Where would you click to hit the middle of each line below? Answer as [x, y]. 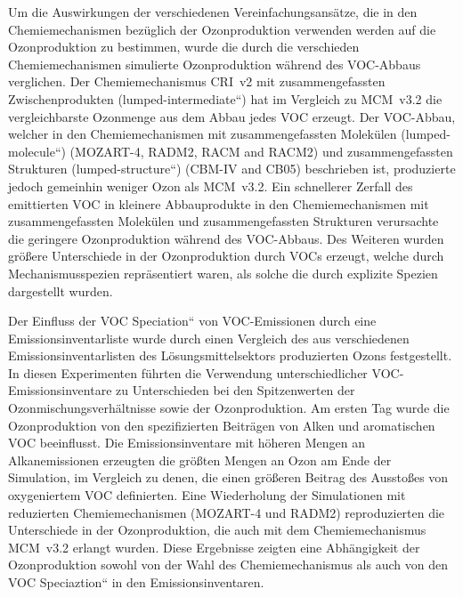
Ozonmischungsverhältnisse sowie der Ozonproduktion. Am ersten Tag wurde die [229, 408]
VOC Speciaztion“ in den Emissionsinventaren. [136, 582]
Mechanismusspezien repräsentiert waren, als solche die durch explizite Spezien [223, 273]
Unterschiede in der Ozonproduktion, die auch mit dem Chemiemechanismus [217, 530]
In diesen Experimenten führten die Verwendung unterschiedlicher [188, 372]
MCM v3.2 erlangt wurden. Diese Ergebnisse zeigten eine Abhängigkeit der [214, 547]
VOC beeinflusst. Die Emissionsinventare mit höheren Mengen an [187, 443]
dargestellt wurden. [61, 290]
